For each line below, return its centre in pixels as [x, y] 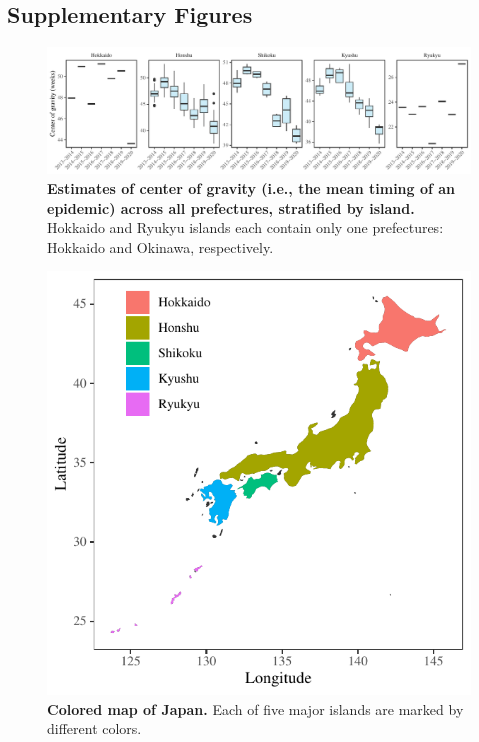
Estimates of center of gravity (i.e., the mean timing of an [251, 187]
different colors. [94, 728]
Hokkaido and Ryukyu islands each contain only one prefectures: [245, 227]
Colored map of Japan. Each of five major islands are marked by [255, 708]
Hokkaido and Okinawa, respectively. [160, 246]
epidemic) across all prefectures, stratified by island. [231, 207]
